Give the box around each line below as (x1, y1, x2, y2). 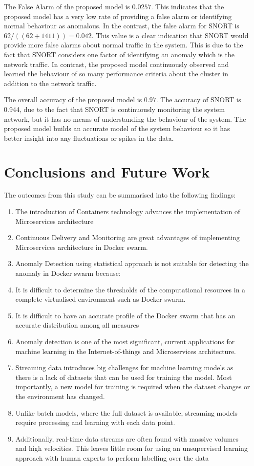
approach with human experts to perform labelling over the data (15, 452, 209, 463)
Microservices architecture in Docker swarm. (15, 242, 148, 252)
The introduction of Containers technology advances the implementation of (15, 206, 240, 217)
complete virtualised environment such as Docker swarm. (15, 294, 186, 304)
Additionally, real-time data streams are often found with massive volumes (15, 433, 239, 444)
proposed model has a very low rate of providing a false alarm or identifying (4, 11, 232, 21)
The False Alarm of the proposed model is (4, 1, 130, 11)
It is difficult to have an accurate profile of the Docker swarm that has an (15, 310, 235, 320)
